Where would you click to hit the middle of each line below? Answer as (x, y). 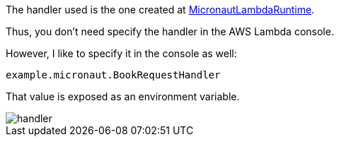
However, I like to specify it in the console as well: (121, 53)
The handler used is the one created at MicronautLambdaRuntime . (160, 10)
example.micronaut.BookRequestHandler (113, 75)
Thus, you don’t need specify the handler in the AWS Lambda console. (170, 31)
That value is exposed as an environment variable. (123, 96)
